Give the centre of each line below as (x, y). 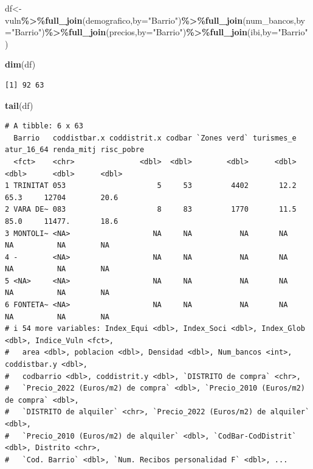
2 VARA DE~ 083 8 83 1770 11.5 (151, 210)
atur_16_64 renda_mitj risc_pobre (75, 150)
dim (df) (20, 64)
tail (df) (19, 105)
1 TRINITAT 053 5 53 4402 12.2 (151, 186)
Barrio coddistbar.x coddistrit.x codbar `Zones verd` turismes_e (155, 138)
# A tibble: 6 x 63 (44, 126)
